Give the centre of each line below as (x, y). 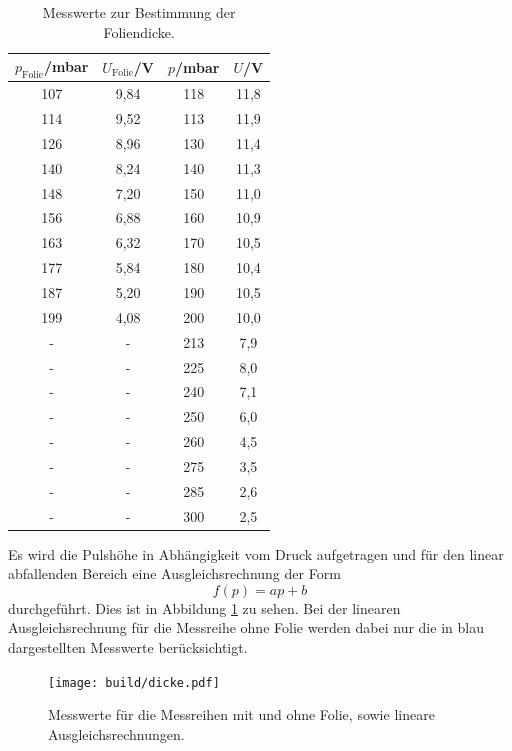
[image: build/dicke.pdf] (134, 682)
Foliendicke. (139, 31)
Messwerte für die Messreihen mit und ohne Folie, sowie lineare (241, 714)
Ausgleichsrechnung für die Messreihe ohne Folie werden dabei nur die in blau (246, 627)
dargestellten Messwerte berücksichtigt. (128, 647)
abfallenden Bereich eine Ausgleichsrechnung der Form (174, 573)
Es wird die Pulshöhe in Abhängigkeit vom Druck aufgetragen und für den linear (256, 553)
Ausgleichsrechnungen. (116, 733)
